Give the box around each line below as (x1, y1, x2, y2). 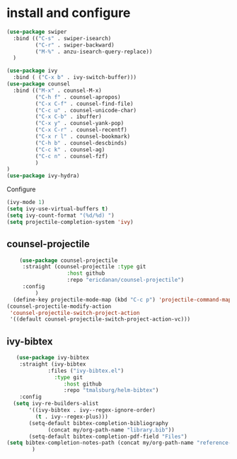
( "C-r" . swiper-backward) (35, 41, 115, 49)
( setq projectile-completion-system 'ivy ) (6, 218, 134, 225)
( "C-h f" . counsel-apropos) (35, 93, 121, 100)
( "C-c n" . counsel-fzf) (35, 153, 109, 160)
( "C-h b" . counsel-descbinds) (35, 139, 128, 146)
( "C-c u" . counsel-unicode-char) (35, 107, 137, 114)
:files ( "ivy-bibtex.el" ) (47, 367, 125, 374)
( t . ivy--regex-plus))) (35, 413, 109, 420)
